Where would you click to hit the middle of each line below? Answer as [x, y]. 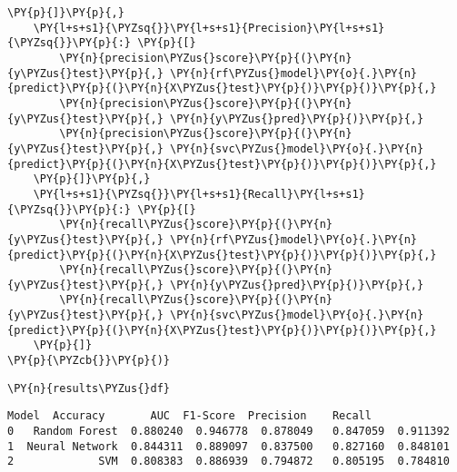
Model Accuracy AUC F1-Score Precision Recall [189, 416]
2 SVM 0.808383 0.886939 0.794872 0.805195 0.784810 [228, 462]
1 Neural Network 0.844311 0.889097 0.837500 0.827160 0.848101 [228, 446]
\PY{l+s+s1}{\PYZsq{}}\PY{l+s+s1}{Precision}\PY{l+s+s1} [209, 28]
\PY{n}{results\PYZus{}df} [89, 388]
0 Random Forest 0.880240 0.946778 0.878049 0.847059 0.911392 [228, 432]
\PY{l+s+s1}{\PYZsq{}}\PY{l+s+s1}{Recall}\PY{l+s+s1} [199, 194]
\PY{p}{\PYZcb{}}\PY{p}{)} [89, 361]
